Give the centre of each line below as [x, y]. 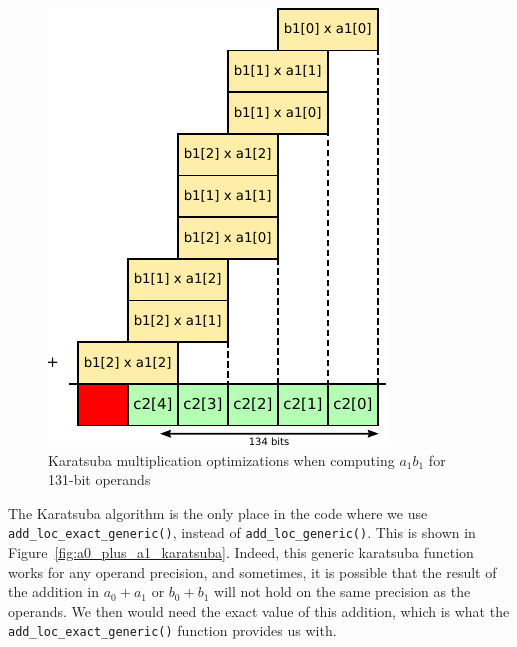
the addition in [54, 591]
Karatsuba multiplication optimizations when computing [221, 459]
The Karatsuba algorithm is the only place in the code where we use [218, 512]
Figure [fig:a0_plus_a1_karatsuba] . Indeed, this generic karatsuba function [241, 552]
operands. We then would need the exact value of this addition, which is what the [259, 610]
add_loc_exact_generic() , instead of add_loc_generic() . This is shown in [242, 532]
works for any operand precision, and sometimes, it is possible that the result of [252, 571]
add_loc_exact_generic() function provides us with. [172, 630]
